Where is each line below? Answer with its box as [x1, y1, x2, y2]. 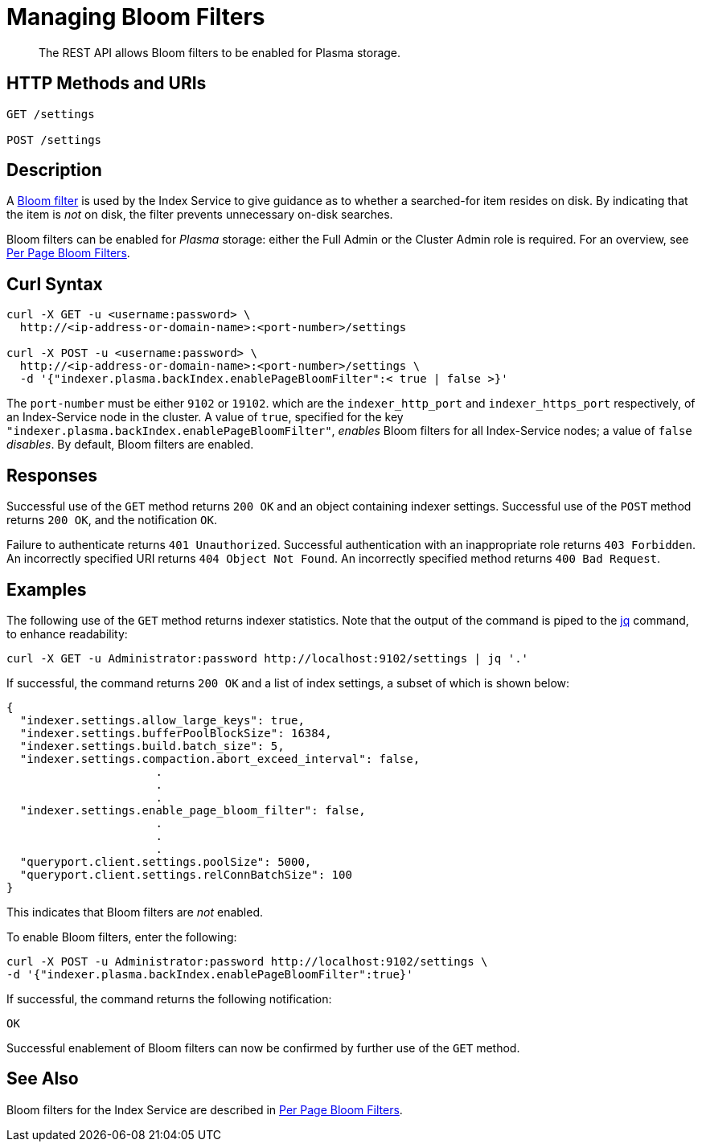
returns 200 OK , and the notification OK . [6, 513, 217, 527]
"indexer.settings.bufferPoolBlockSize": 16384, [19, 726, 332, 740]
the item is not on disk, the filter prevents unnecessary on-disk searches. [6, 207, 393, 222]
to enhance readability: [6, 626, 128, 641]
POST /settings [6, 133, 102, 146]
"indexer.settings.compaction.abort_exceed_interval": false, [19, 752, 421, 765]
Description [6, 160, 102, 181]
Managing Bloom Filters [6, 3, 265, 31]
